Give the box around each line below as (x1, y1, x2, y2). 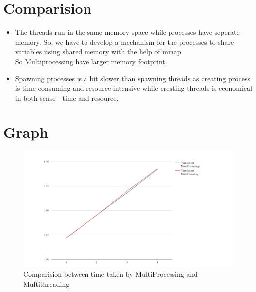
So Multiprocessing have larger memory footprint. (15, 56, 167, 66)
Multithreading (23, 278, 70, 289)
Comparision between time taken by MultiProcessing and (23, 269, 198, 279)
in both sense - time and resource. (15, 92, 119, 103)
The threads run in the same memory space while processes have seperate (15, 27, 240, 37)
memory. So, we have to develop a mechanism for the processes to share (15, 36, 234, 47)
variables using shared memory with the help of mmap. (15, 46, 183, 57)
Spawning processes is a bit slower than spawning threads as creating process (15, 73, 251, 83)
